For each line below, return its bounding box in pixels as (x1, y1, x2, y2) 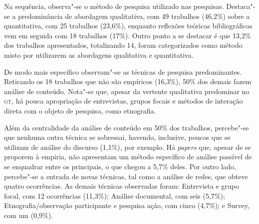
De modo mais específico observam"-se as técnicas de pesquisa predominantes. (4, 66, 242, 77)
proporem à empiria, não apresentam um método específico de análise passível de (4, 151, 252, 162)
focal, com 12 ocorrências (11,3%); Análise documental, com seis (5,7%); (4, 190, 225, 201)
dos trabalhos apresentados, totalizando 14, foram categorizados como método (4, 40, 243, 50)
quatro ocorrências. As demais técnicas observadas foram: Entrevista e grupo (4, 181, 239, 191)
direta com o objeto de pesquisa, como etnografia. (4, 105, 156, 115)
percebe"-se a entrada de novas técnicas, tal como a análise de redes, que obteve (4, 171, 248, 181)
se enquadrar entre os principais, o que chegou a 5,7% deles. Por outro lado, (4, 161, 236, 171)
